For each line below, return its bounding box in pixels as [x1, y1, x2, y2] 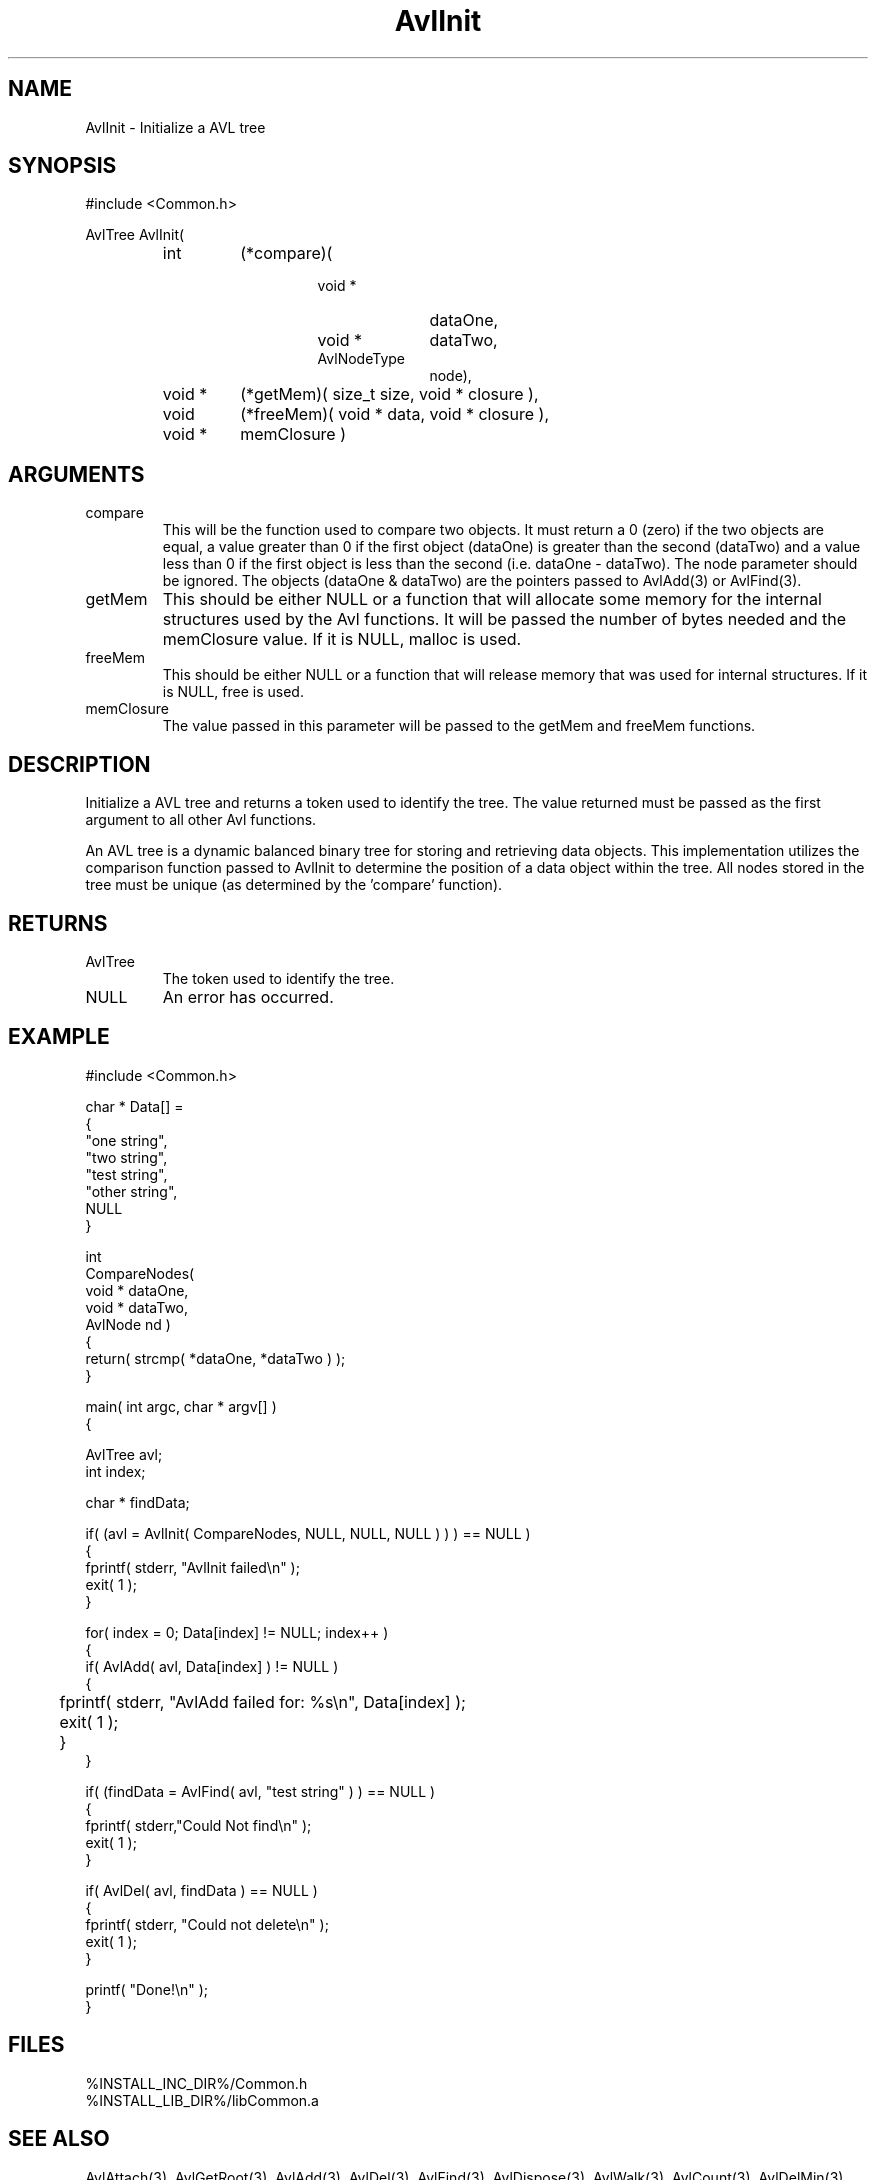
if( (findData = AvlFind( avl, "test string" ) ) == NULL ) [85, 1782, 436, 1800]
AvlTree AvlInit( [85, 226, 185, 244]
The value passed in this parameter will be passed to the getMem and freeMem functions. [162, 717, 756, 735]
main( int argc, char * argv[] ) [85, 1397, 277, 1415]
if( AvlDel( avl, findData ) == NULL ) [85, 1881, 318, 1899]
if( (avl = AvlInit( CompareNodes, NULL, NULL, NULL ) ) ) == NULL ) [85, 1524, 531, 1542]
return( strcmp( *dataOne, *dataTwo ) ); [85, 1349, 346, 1367]
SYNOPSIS [8, 153, 117, 179]
